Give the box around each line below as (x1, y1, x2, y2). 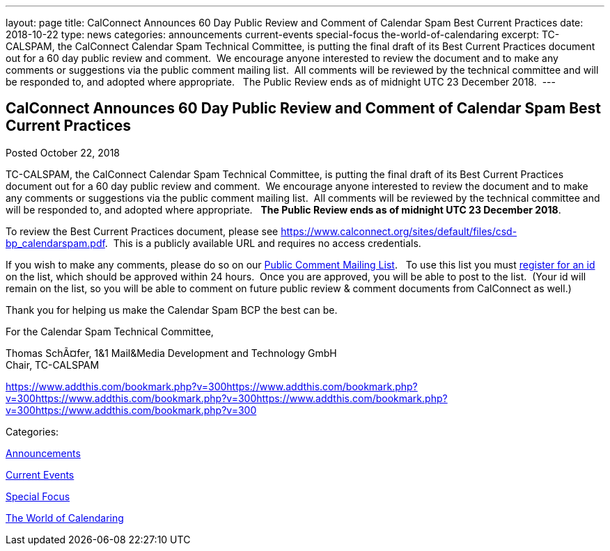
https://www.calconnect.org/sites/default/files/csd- (281, 225, 517, 237)
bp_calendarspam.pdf (6, 237, 105, 249)
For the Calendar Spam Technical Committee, (6, 325, 214, 337)
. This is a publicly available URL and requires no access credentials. (104, 237, 421, 249)
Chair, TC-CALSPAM (6, 358, 100, 371)
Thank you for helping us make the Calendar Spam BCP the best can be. (6, 303, 338, 316)
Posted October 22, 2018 (6, 146, 120, 159)
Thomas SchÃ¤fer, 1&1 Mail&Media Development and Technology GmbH (6, 346, 337, 359)
